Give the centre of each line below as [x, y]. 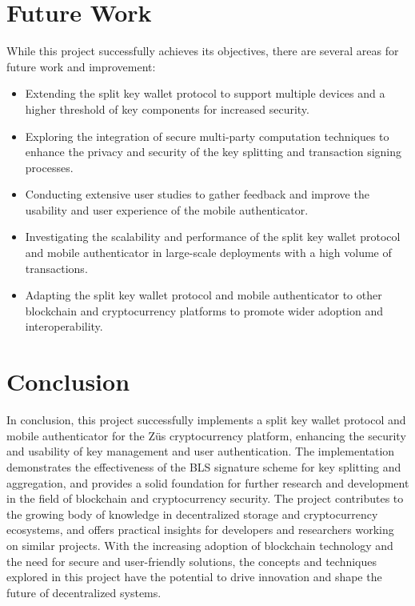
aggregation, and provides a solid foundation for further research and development [208, 482]
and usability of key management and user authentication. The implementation [201, 451]
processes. [49, 167]
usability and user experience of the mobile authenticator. [167, 209]
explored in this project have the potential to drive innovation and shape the [194, 577]
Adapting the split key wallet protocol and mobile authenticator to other [204, 295]
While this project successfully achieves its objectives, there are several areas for [203, 51]
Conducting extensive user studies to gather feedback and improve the [197, 194]
